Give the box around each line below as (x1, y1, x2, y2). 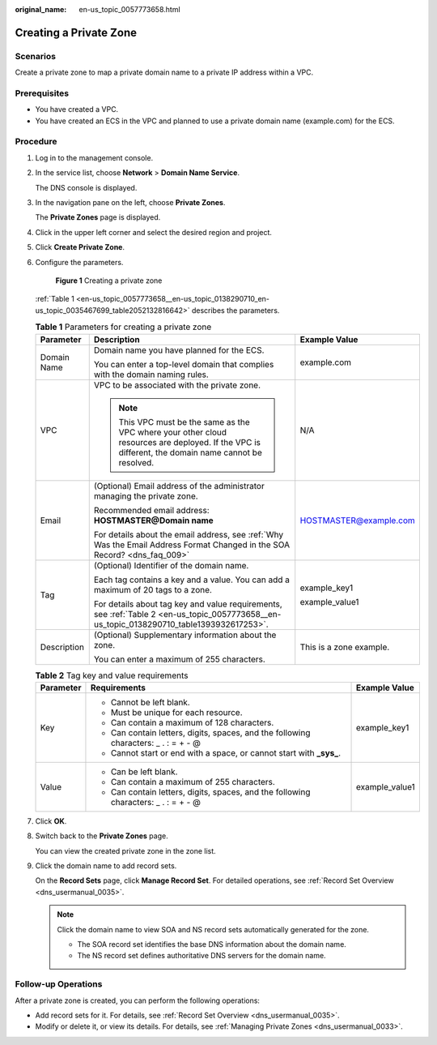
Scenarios (15, 50, 57, 62)
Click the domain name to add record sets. (35, 861, 177, 871)
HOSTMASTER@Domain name (93, 515, 214, 526)
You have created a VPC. (35, 105, 119, 114)
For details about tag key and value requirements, (93, 598, 282, 610)
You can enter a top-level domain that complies (93, 358, 274, 370)
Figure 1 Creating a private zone (55, 276, 163, 285)
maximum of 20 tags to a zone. (93, 584, 212, 595)
